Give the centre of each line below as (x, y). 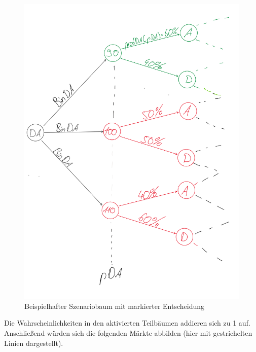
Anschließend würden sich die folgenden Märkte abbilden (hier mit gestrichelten (128, 333)
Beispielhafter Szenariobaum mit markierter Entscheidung (115, 306)
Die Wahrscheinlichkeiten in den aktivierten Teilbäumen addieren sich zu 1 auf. (127, 323)
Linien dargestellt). (34, 343)
